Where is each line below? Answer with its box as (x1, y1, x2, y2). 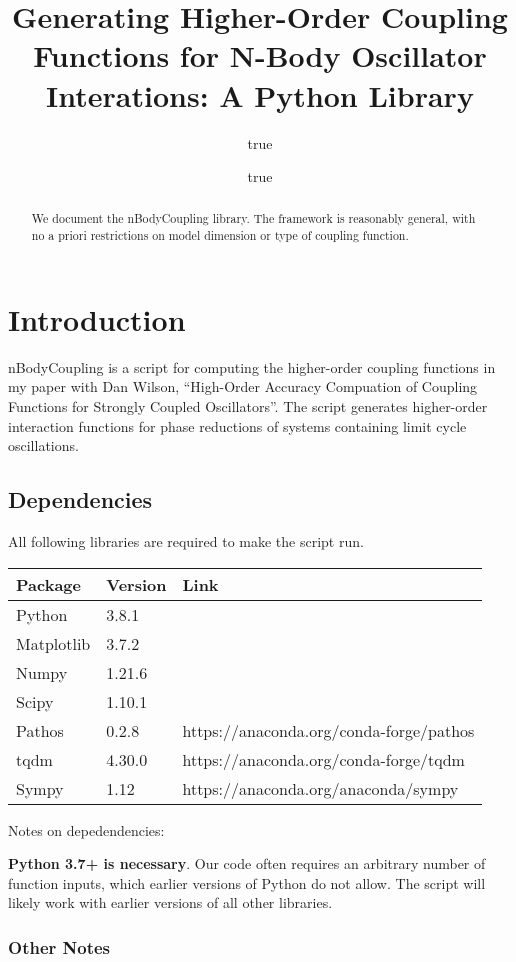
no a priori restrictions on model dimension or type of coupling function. (31, 227, 409, 244)
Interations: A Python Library (46, 74, 474, 115)
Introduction (8, 298, 186, 339)
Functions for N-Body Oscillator (33, 35, 487, 76)
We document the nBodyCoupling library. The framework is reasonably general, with (31, 210, 476, 227)
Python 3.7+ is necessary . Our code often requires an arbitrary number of (8, 853, 486, 874)
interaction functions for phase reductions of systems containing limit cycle (8, 415, 467, 436)
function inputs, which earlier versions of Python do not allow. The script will (8, 872, 486, 893)
